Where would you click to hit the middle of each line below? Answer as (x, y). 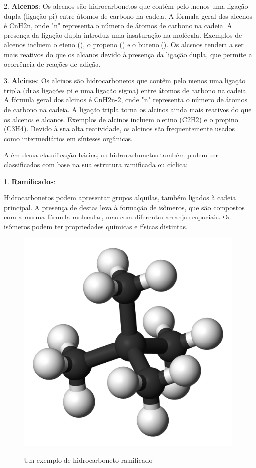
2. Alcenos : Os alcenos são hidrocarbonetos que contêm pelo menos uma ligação (126, 6)
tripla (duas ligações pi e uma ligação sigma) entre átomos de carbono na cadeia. (126, 90)
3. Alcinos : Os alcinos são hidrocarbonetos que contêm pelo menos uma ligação (125, 80)
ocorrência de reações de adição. (52, 64)
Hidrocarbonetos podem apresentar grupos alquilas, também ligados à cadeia (120, 198)
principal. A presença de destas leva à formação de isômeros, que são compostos (124, 207)
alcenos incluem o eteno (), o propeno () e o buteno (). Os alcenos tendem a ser (124, 45)
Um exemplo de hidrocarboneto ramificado (88, 459)
